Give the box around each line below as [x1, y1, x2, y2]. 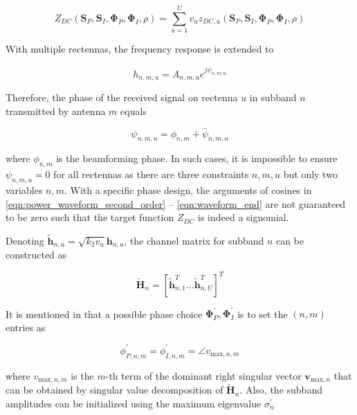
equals [120, 103, 147, 118]
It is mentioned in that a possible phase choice [6, 306, 203, 321]
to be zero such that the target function [6, 210, 174, 224]
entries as [6, 319, 46, 334]
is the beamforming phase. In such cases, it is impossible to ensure [56, 151, 338, 166]
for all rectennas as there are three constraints [53, 167, 249, 182]
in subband [249, 90, 297, 105]
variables [6, 182, 43, 197]
